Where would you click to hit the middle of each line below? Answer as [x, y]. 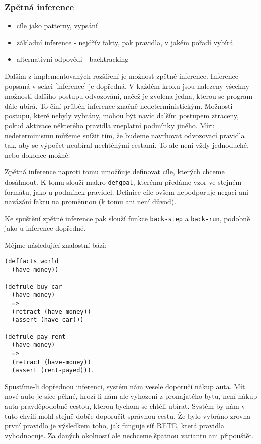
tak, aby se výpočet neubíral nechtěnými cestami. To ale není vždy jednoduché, [127, 145]
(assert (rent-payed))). [53, 370]
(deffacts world [32, 261]
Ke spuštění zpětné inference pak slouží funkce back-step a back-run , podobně [127, 218]
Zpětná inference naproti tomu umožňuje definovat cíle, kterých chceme [115, 172]
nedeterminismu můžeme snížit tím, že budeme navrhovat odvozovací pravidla [125, 135]
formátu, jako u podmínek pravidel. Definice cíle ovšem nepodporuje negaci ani [126, 191]
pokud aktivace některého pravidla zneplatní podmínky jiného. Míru [110, 125]
